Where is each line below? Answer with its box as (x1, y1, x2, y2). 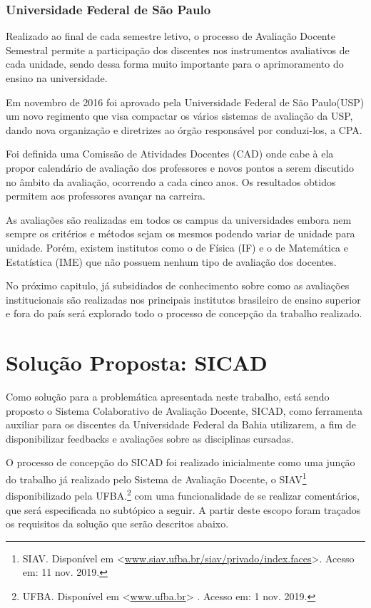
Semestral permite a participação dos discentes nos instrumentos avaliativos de (6, 42, 350, 57)
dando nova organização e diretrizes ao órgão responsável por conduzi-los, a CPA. (6, 122, 362, 137)
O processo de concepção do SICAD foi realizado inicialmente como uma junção (6, 455, 355, 470)
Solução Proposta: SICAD (6, 348, 268, 377)
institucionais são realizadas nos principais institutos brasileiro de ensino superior (6, 292, 361, 306)
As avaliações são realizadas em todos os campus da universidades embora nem (6, 212, 352, 227)
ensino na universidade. (6, 71, 108, 85)
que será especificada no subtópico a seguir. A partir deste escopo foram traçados (6, 502, 361, 517)
